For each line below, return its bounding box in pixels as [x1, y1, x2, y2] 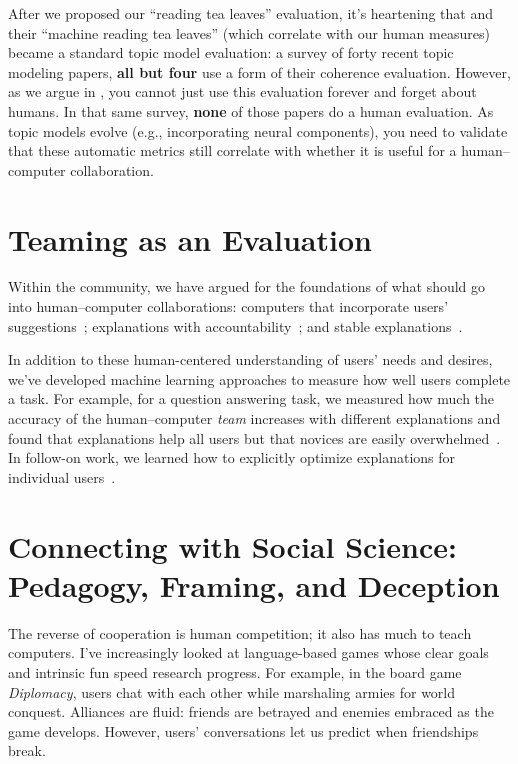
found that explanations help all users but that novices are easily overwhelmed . [8, 427, 501, 448]
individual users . [8, 466, 116, 487]
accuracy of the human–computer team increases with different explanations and [8, 408, 501, 429]
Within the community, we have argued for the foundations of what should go [8, 276, 486, 297]
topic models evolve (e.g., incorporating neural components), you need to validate [8, 120, 508, 141]
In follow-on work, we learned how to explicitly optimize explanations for [8, 447, 456, 468]
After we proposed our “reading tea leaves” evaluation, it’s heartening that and [8, 3, 493, 23]
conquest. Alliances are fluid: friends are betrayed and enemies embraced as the [8, 701, 494, 722]
